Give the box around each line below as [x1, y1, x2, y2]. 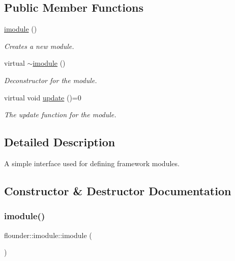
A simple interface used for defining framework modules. [4, 158, 180, 168]
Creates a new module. [4, 40, 74, 51]
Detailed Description [4, 134, 115, 150]
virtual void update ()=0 [4, 92, 81, 102]
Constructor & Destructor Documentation [4, 182, 231, 198]
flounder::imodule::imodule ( [4, 229, 92, 240]
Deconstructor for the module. [4, 74, 97, 85]
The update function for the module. [4, 109, 116, 120]
